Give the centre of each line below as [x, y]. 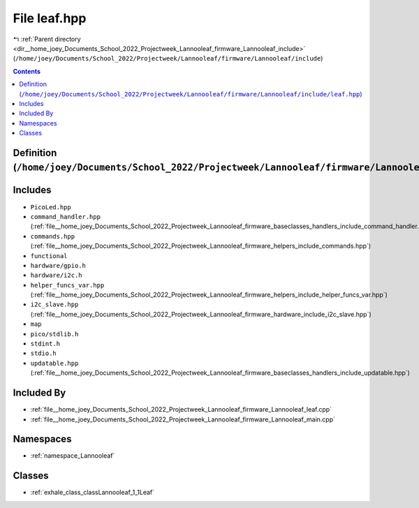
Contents [27, 71]
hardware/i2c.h [57, 275]
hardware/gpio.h [58, 266]
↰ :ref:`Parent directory [47, 39]
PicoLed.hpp [51, 207]
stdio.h [44, 353]
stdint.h [45, 344]
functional [49, 256]
